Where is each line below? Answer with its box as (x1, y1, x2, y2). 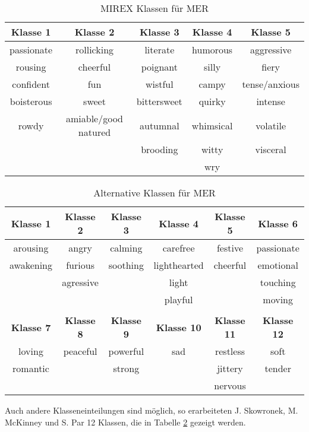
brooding (141, 142, 178, 156)
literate (144, 43, 175, 56)
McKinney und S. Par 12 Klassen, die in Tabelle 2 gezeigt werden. (5, 415, 246, 428)
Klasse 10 (156, 320, 201, 334)
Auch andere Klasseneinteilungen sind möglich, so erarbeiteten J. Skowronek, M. (5, 404, 298, 416)
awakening (10, 258, 53, 272)
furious (66, 258, 94, 272)
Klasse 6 (258, 216, 298, 230)
